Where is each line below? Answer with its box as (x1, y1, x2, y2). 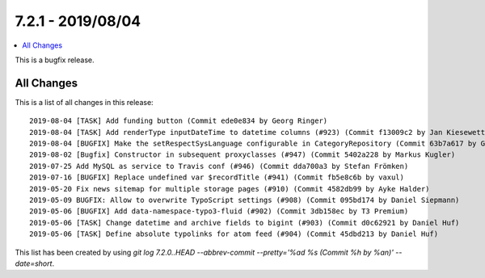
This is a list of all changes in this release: (15, 97, 154, 107)
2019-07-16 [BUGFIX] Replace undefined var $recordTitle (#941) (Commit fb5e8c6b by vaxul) (29, 173, 404, 182)
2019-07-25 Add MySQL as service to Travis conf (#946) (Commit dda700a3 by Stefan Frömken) (29, 162, 409, 171)
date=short (15, 259, 53, 268)
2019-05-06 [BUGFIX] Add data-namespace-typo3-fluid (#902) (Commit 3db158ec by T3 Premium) (29, 207, 409, 216)
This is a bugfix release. (15, 55, 95, 65)
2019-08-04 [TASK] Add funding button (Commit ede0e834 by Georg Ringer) (29, 116, 328, 125)
